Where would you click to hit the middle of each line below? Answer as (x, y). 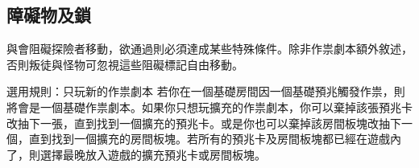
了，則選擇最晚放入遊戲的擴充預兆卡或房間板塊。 (136, 154)
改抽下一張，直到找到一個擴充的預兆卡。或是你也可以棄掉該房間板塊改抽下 (204, 123)
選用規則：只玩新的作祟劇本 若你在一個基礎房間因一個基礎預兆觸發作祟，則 (206, 91)
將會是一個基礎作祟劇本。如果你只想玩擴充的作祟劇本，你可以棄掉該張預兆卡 (209, 107)
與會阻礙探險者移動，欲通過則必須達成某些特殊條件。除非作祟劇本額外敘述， (209, 49)
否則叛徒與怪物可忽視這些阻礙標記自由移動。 (125, 64)
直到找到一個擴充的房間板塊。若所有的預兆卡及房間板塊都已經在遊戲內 (215, 139)
